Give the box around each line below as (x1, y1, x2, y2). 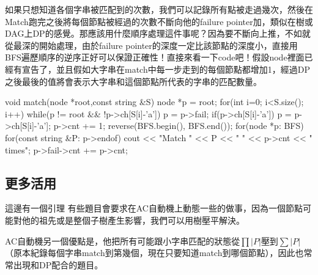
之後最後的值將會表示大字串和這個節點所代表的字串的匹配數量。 (5, 75, 262, 87)
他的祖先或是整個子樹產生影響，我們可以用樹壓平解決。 (21, 213, 245, 226)
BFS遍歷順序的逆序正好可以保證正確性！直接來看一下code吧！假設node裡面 (5, 51, 305, 64)
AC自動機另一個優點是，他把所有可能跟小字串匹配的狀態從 (5, 234, 240, 247)
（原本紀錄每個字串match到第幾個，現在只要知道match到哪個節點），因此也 (5, 246, 304, 259)
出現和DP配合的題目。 (13, 258, 103, 271)
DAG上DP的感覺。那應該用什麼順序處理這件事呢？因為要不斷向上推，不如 (5, 27, 302, 40)
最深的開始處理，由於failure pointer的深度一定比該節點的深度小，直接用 (13, 38, 298, 51)
